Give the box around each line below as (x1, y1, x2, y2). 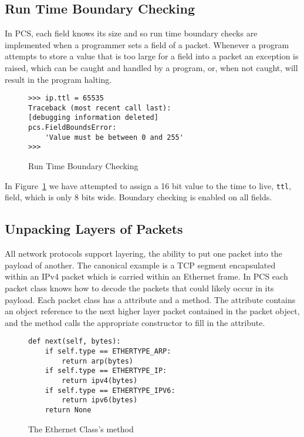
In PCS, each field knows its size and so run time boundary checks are (5, 27, 258, 39)
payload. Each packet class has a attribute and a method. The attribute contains (5, 293, 296, 305)
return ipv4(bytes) (62, 376, 138, 385)
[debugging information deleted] (28, 113, 158, 122)
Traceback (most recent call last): (28, 103, 171, 112)
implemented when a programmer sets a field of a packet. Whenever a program (5, 38, 289, 51)
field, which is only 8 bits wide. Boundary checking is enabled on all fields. (5, 191, 272, 203)
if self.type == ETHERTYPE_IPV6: (45, 386, 175, 395)
